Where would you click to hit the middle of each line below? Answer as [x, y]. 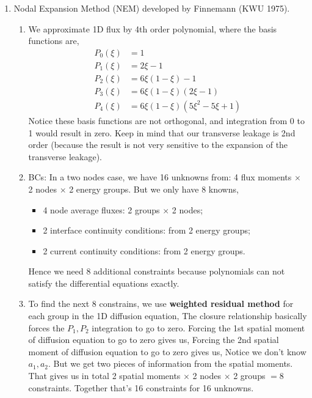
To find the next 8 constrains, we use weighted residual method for [161, 304]
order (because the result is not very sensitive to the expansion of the [158, 145]
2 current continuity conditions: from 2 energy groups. [144, 250]
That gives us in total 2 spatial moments [104, 376]
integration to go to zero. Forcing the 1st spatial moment [198, 327]
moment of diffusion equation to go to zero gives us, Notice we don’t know [167, 351]
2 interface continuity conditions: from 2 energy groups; [147, 230]
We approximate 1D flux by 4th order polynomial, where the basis [153, 28]
